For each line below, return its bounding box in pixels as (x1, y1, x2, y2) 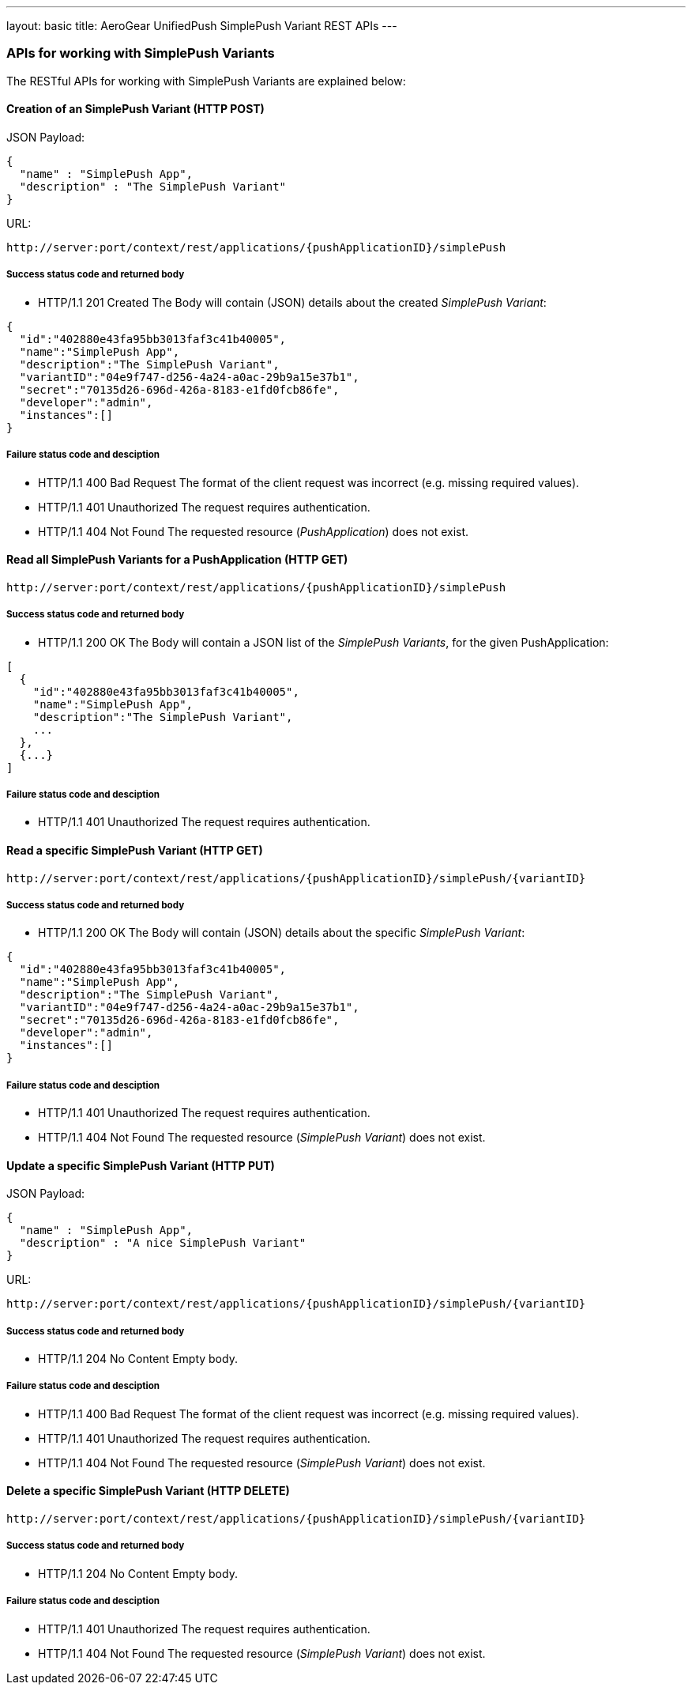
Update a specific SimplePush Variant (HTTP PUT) (6, 1158, 275, 1172)
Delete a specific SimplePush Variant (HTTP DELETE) (6, 1484, 290, 1498)
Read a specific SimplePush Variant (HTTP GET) (6, 843, 263, 857)
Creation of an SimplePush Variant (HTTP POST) (6, 102, 265, 116)
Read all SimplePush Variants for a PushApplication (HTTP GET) (6, 553, 348, 567)
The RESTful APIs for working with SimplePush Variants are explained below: (6, 74, 406, 88)
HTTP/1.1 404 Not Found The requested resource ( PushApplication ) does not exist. (38, 524, 469, 538)
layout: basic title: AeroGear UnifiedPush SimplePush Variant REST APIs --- (6, 19, 397, 32)
